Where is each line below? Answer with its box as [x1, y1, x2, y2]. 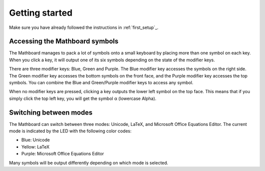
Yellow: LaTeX [21, 144, 50, 149]
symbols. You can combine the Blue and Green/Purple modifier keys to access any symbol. [9, 80, 194, 86]
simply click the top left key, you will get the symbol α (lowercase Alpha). [9, 96, 157, 101]
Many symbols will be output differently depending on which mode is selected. [9, 160, 169, 166]
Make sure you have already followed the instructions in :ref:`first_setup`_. [9, 24, 159, 30]
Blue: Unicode [21, 137, 50, 143]
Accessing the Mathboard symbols [9, 37, 119, 46]
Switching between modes [9, 108, 93, 117]
